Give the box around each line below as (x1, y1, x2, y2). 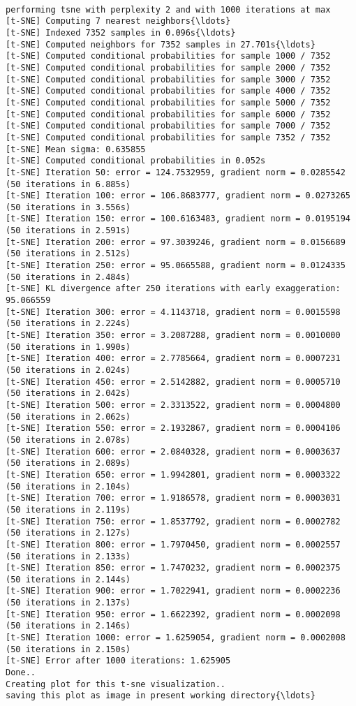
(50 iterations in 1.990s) (6, 341, 131, 352)
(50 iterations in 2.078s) (6, 434, 131, 445)
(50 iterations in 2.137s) (6, 598, 131, 608)
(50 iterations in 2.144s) (6, 574, 131, 584)
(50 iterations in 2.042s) (6, 388, 131, 399)
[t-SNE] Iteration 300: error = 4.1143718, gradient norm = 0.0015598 (6, 307, 341, 317)
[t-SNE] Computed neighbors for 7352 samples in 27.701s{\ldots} (6, 39, 316, 50)
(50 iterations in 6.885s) (6, 179, 131, 189)
